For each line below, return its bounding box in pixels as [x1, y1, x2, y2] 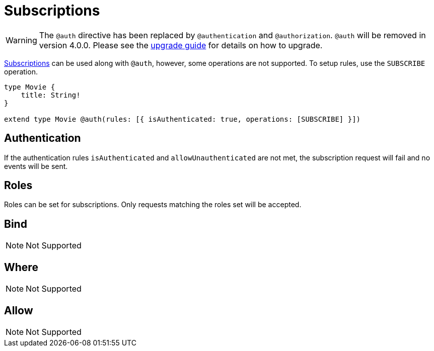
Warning [6, 35, 37, 45]
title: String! [21, 91, 81, 99]
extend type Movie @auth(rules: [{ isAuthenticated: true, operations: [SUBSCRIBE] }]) [4, 115, 361, 123]
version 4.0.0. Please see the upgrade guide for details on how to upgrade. [39, 40, 323, 50]
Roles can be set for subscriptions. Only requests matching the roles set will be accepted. [4, 200, 302, 209]
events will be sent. [4, 161, 68, 170]
